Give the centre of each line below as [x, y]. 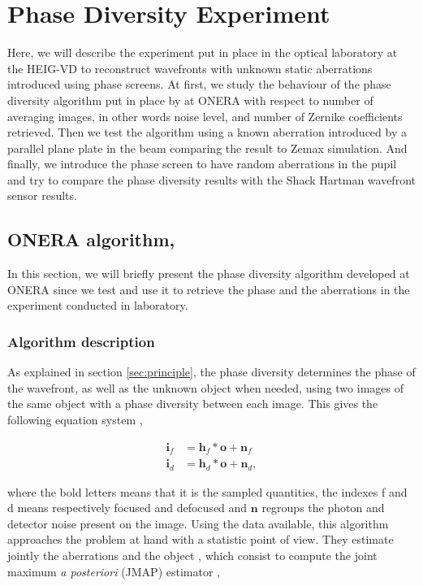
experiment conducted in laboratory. [98, 305]
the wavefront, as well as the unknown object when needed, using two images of [205, 387]
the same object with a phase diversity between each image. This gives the [193, 404]
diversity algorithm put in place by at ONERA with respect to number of [190, 100]
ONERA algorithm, [91, 239]
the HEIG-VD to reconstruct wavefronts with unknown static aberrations [190, 68]
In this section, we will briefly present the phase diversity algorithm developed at [209, 273]
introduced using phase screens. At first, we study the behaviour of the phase [199, 84]
